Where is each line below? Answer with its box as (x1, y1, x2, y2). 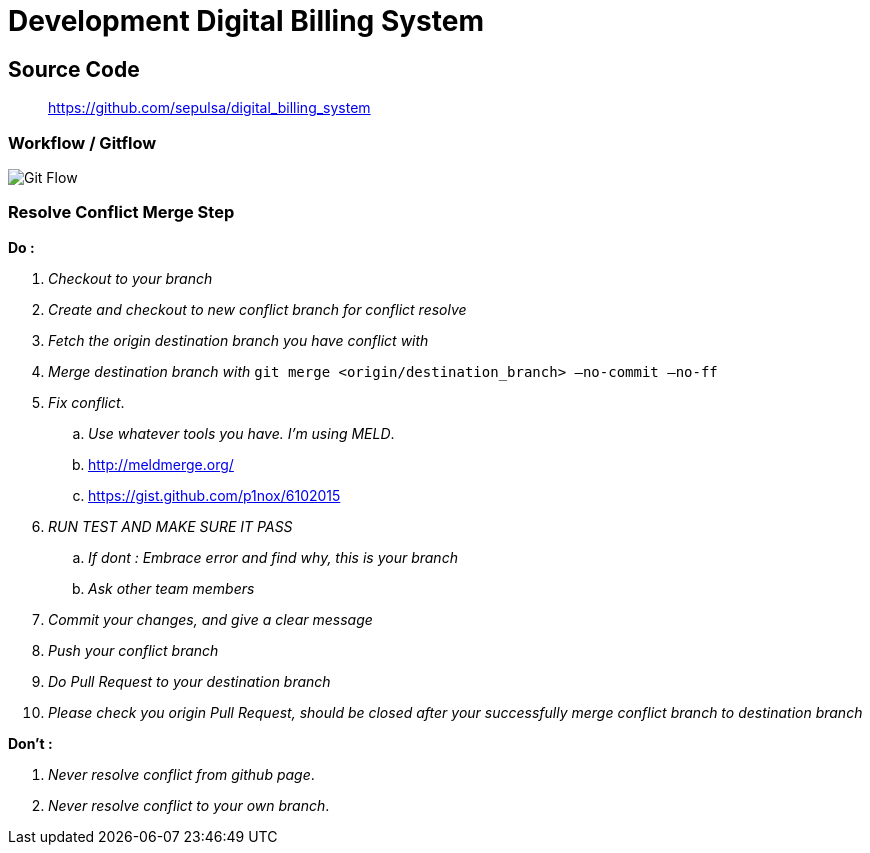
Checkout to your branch (48, 269, 213, 287)
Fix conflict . (48, 393, 125, 411)
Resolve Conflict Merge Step (8, 202, 235, 223)
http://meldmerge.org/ (88, 455, 234, 473)
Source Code (8, 56, 140, 82)
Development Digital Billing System (8, 4, 484, 38)
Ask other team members (88, 579, 255, 597)
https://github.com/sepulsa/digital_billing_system (48, 99, 371, 117)
